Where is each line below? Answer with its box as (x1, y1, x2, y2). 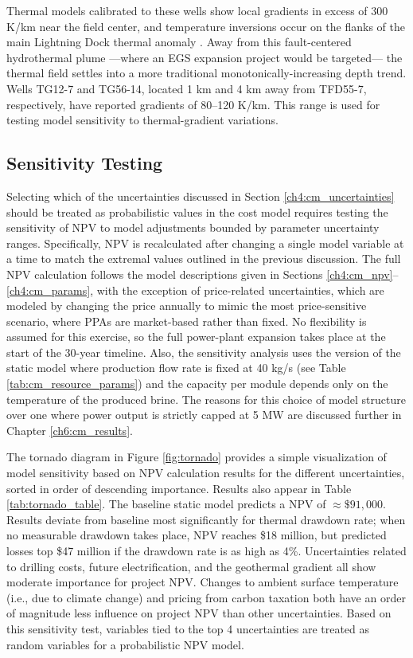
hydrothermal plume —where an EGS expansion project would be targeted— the (6, 49, 403, 65)
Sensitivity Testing (6, 151, 163, 175)
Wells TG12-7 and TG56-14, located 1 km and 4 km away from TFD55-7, (6, 80, 367, 96)
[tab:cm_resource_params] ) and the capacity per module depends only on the (6, 375, 388, 392)
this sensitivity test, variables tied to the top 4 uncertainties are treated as (6, 620, 370, 636)
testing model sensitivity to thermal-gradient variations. (6, 112, 279, 128)
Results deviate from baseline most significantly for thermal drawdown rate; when (6, 511, 406, 527)
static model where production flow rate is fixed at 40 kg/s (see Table (6, 359, 346, 376)
